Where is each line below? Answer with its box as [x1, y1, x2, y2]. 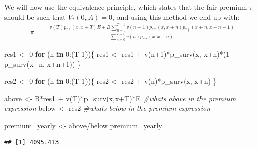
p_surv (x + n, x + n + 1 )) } [4, 58, 81, 69]
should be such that [4, 11, 66, 22]
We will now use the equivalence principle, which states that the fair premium [4, 2, 247, 12]
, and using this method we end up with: [112, 11, 240, 22]
